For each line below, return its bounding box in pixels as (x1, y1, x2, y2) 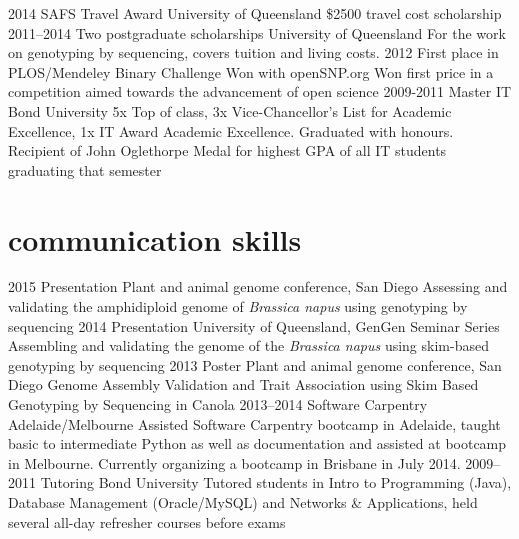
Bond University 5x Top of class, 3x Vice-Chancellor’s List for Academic (8, 100, 452, 121)
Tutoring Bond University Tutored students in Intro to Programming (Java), (40, 472, 512, 493)
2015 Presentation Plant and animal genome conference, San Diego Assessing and (8, 276, 508, 297)
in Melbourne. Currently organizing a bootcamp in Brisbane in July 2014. (8, 452, 461, 473)
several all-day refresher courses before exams (8, 511, 286, 532)
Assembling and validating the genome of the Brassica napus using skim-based (8, 335, 489, 356)
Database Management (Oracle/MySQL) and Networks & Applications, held (8, 492, 478, 512)
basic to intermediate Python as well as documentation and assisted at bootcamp (8, 433, 507, 454)
